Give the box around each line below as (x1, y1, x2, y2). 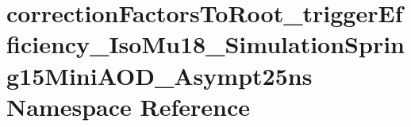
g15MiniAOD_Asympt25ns (6, 59, 313, 91)
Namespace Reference (6, 90, 250, 122)
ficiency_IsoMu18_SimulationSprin (6, 28, 405, 60)
